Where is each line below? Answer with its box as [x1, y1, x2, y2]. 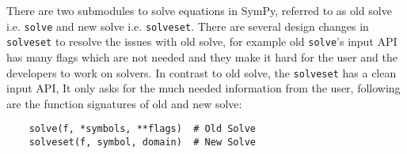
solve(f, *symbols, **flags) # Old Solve [29, 123, 256, 135]
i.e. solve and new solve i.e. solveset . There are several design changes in [6, 17, 369, 34]
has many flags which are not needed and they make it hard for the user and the [6, 48, 397, 65]
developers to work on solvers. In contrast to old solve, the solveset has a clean [6, 64, 397, 81]
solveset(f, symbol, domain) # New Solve [29, 137, 256, 148]
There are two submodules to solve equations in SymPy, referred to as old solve [6, 2, 392, 18]
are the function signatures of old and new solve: [6, 95, 242, 111]
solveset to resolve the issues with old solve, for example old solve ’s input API [6, 33, 397, 50]
